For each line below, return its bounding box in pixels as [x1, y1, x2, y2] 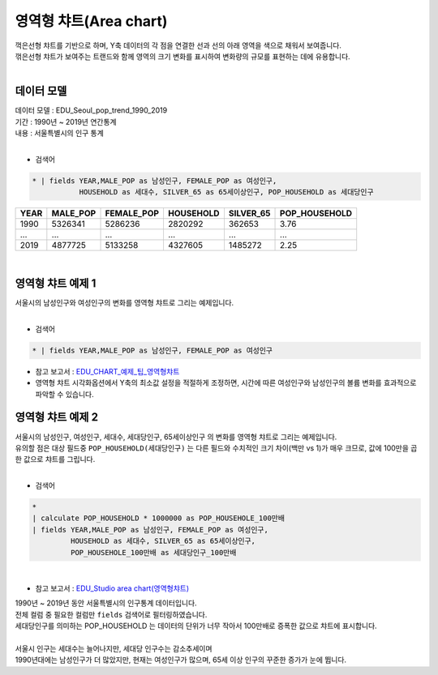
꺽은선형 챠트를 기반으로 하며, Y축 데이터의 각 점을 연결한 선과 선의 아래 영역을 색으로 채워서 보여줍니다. [15, 41, 342, 50]
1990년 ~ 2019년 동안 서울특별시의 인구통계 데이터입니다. [15, 598, 198, 608]
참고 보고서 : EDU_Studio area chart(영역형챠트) [35, 583, 190, 593]
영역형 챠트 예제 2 [15, 410, 99, 425]
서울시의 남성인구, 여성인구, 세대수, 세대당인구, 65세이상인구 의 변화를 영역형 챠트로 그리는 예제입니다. [15, 432, 337, 442]
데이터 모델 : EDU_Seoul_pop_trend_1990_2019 [15, 105, 168, 115]
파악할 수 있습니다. [35, 389, 94, 399]
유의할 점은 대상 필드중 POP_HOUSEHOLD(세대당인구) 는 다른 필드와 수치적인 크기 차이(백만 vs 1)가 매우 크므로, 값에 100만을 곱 [15, 442, 418, 453]
